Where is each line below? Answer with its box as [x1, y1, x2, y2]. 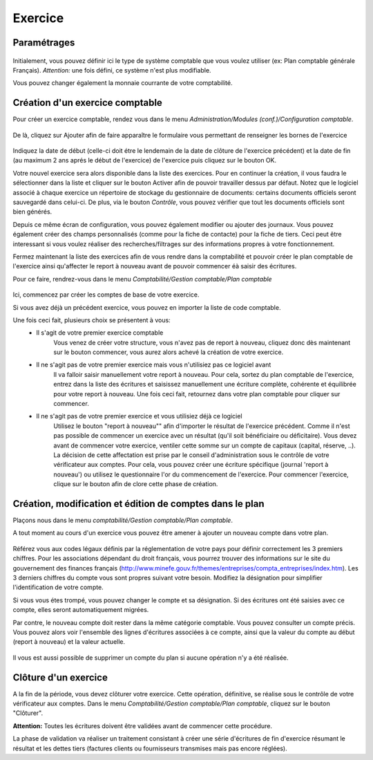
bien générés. [12, 207, 52, 216]
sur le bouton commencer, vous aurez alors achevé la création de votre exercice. [53, 348, 284, 356]
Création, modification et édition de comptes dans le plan [12, 498, 265, 510]
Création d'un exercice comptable [12, 97, 162, 109]
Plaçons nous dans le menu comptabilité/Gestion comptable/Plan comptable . [12, 516, 233, 525]
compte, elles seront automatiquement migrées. [12, 606, 149, 614]
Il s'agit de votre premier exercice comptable [36, 328, 164, 337]
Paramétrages [12, 37, 75, 48]
